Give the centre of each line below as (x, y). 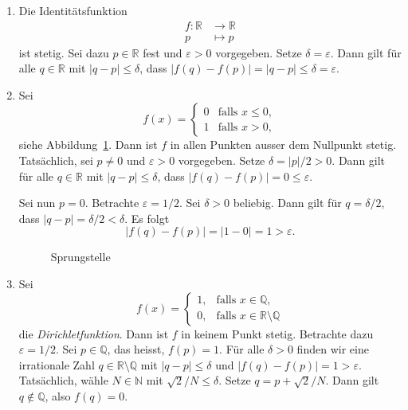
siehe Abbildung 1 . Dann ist (88, 144)
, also (58, 395)
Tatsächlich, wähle (63, 380)
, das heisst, (136, 349)
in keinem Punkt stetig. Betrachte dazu (277, 333)
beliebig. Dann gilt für (287, 203)
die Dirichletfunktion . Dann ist (94, 333)
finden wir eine (333, 349)
